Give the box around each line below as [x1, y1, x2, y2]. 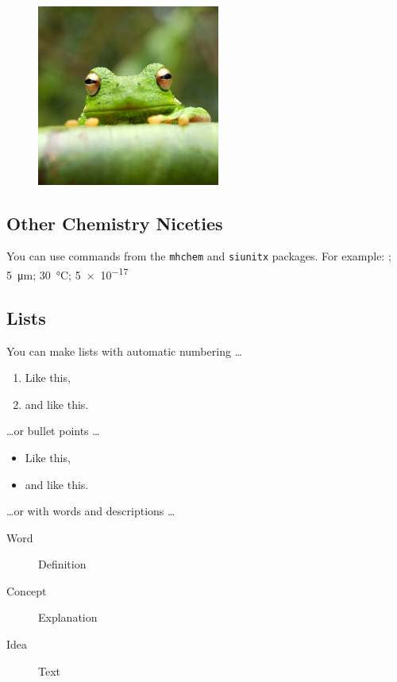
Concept [6, 582, 47, 599]
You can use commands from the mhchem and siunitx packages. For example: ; [6, 248, 391, 264]
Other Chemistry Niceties [6, 210, 223, 235]
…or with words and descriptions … [6, 503, 175, 519]
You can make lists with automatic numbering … [6, 342, 242, 359]
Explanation [38, 609, 98, 626]
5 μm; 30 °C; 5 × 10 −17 [6, 264, 129, 283]
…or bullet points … [6, 422, 100, 439]
